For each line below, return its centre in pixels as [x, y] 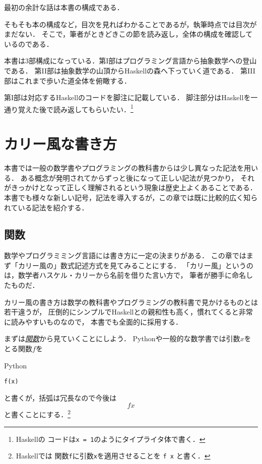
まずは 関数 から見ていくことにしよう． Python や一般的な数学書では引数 [122, 338]
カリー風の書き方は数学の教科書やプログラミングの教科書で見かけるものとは [131, 302]
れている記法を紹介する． [46, 207]
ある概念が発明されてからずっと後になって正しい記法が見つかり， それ [137, 177]
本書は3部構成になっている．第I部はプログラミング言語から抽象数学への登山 [130, 61]
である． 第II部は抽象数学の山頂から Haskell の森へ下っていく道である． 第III [130, 70]
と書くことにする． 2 [37, 414]
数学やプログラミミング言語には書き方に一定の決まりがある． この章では [125, 255]
